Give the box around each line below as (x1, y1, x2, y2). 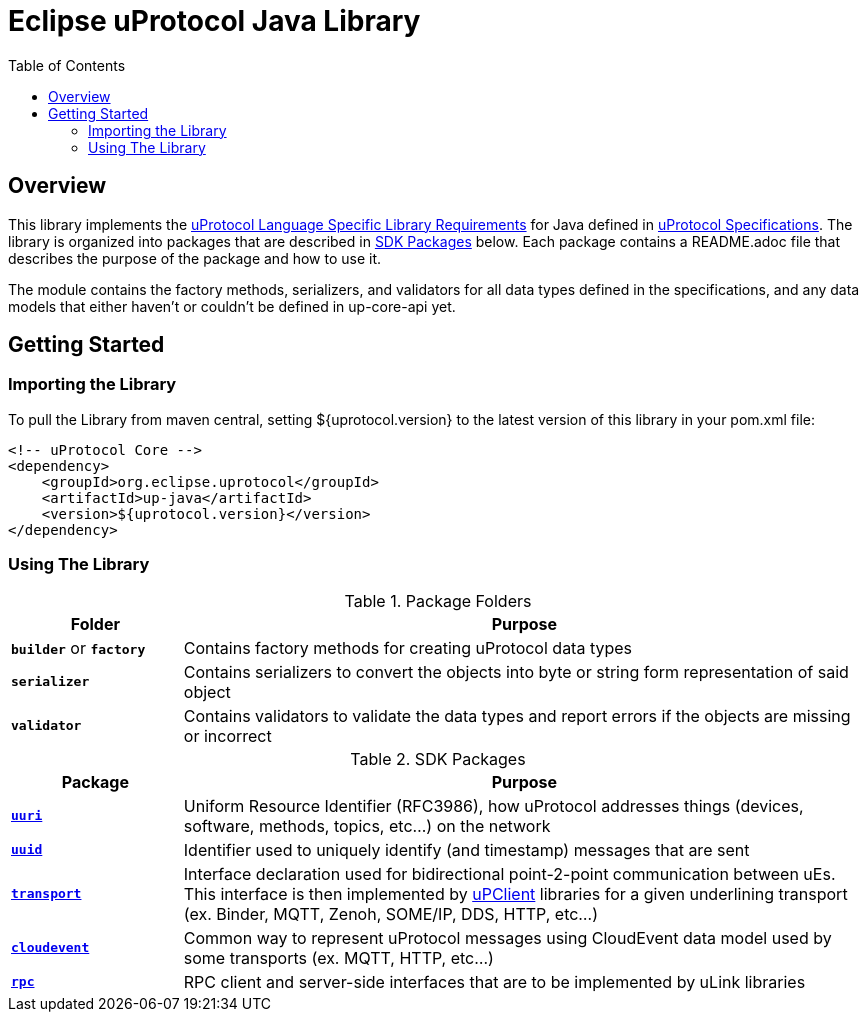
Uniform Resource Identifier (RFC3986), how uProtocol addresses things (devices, (183, 795, 804, 816)
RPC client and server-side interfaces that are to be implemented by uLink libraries (183, 971, 806, 992)
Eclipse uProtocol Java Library (8, 4, 421, 38)
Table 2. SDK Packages (350, 748, 526, 769)
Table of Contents (8, 56, 126, 74)
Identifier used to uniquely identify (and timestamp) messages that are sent (183, 839, 750, 860)
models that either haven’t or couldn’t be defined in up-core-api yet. (8, 297, 456, 315)
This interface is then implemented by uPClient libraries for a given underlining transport (183, 883, 848, 904)
